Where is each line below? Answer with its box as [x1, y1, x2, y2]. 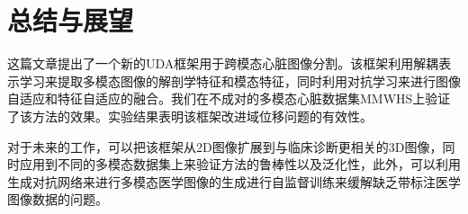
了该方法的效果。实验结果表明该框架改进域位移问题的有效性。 [7, 106, 373, 125]
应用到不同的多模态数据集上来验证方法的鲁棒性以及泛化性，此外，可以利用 [19, 155, 461, 174]
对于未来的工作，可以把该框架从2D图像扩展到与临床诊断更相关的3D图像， [7, 137, 443, 156]
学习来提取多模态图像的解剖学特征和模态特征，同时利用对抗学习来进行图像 [19, 71, 461, 90]
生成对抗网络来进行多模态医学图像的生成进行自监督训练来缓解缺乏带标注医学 [7, 172, 461, 191]
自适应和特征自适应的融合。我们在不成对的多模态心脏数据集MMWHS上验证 [7, 89, 451, 108]
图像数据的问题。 [7, 190, 108, 209]
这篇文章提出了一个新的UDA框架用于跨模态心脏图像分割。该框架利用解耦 [7, 54, 439, 73]
